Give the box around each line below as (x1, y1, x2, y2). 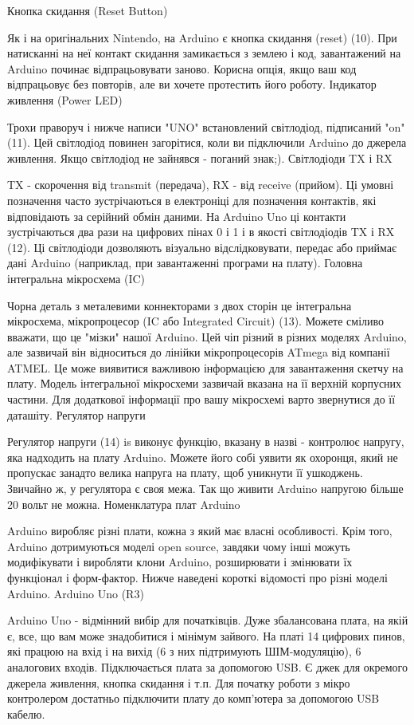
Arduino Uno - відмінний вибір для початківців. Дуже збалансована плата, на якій (7, 612, 408, 628)
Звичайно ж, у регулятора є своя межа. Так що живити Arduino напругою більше (7, 480, 404, 497)
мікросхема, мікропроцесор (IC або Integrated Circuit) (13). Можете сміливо (7, 313, 385, 329)
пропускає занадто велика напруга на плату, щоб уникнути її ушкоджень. (7, 464, 363, 481)
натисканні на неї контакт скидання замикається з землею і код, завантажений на (7, 45, 401, 61)
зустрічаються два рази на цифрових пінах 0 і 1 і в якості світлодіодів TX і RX (7, 223, 395, 240)
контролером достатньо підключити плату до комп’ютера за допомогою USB (7, 690, 380, 707)
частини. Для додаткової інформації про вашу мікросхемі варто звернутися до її (7, 391, 396, 408)
